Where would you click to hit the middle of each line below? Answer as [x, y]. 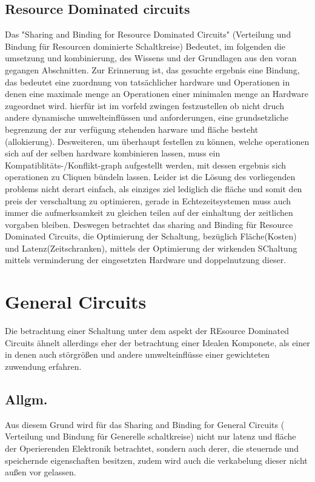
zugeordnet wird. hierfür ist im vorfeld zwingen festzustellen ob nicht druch [144, 105]
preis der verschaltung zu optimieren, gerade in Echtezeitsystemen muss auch [148, 200]
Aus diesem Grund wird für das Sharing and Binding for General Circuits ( [145, 424]
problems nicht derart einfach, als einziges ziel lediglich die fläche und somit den [154, 188]
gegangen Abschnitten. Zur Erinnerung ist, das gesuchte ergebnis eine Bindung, [152, 69]
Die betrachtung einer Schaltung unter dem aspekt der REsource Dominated [147, 331]
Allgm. [26, 399]
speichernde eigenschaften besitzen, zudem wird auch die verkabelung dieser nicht [156, 460]
